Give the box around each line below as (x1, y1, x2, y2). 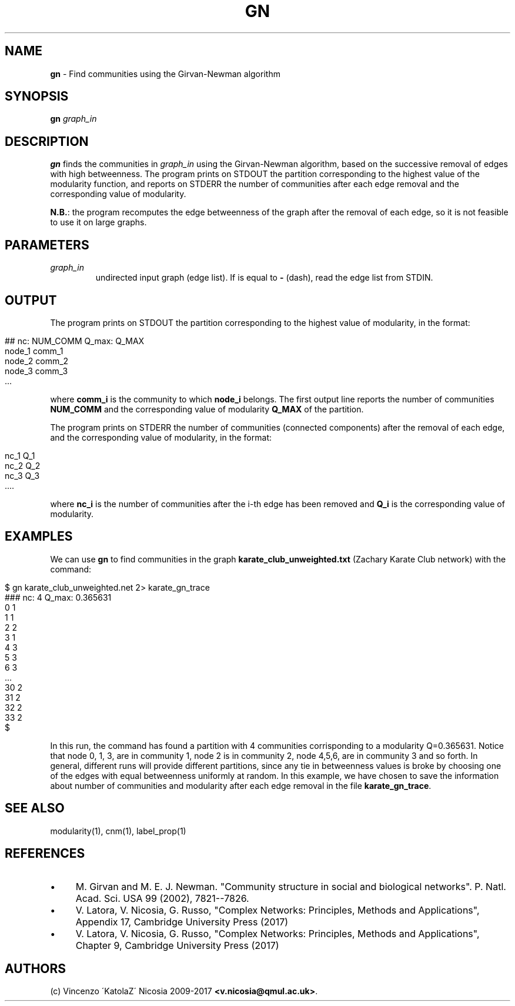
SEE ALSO (5, 801, 65, 816)
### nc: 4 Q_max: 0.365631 (5, 592, 112, 602)
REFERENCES (5, 846, 85, 861)
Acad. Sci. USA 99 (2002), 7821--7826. (75, 892, 249, 904)
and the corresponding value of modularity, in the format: (50, 432, 272, 442)
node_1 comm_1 (5, 345, 63, 356)
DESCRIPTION (5, 134, 89, 149)
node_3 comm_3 (5, 365, 68, 376)
